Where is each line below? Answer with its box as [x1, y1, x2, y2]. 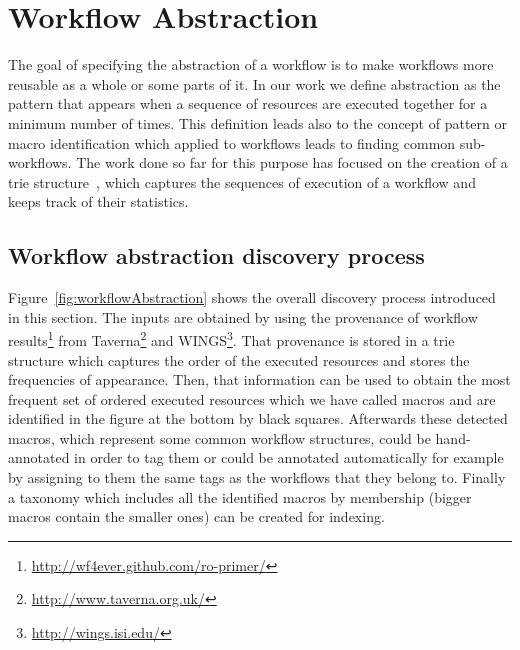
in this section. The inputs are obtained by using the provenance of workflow [8, 306, 478, 327]
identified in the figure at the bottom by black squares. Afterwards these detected [8, 408, 508, 429]
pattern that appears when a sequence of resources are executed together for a [8, 93, 488, 114]
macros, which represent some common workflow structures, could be [8, 427, 431, 448]
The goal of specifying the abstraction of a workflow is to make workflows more [8, 54, 494, 75]
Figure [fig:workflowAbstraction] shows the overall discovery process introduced [8, 287, 496, 308]
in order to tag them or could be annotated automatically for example [74, 447, 504, 468]
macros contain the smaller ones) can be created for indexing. [8, 506, 385, 527]
